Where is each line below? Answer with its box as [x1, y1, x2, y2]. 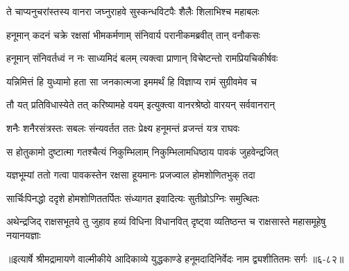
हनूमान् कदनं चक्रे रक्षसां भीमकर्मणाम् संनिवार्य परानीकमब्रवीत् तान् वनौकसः [6, 27, 260, 42]
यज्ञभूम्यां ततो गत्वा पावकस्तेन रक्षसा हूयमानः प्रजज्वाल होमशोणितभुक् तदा [6, 167, 255, 182]
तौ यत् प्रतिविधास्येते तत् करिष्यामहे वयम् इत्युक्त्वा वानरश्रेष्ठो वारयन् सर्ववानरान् [6, 97, 275, 112]
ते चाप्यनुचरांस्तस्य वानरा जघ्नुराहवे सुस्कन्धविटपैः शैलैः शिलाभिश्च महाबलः [6, 4, 259, 18]
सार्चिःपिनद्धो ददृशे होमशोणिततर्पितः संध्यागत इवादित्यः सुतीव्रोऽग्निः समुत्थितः [6, 190, 259, 205]
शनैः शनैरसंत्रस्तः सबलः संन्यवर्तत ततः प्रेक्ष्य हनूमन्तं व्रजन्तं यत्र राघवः [6, 120, 240, 135]
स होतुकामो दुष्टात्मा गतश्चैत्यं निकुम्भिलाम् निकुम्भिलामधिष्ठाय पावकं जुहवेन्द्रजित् [6, 144, 278, 158]
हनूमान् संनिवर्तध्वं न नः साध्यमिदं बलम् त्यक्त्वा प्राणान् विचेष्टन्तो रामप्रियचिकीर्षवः [6, 51, 278, 65]
